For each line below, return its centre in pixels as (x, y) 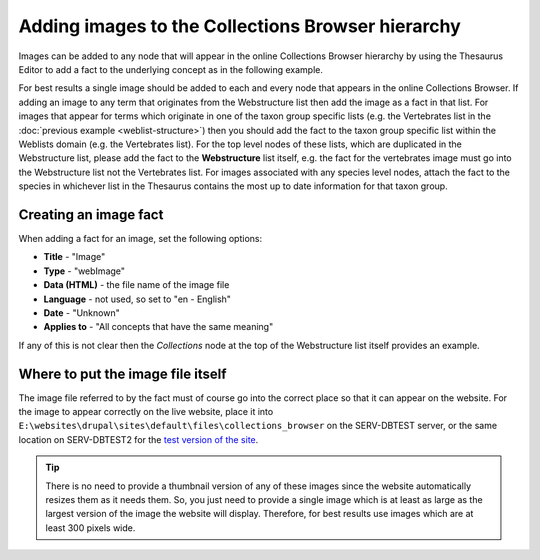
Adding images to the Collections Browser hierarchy (240, 26)
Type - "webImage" (84, 271)
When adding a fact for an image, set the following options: (140, 238)
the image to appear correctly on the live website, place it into (146, 411)
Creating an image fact (91, 214)
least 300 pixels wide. (90, 527)
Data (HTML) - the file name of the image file (136, 285)
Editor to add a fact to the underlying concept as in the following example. (171, 69)
